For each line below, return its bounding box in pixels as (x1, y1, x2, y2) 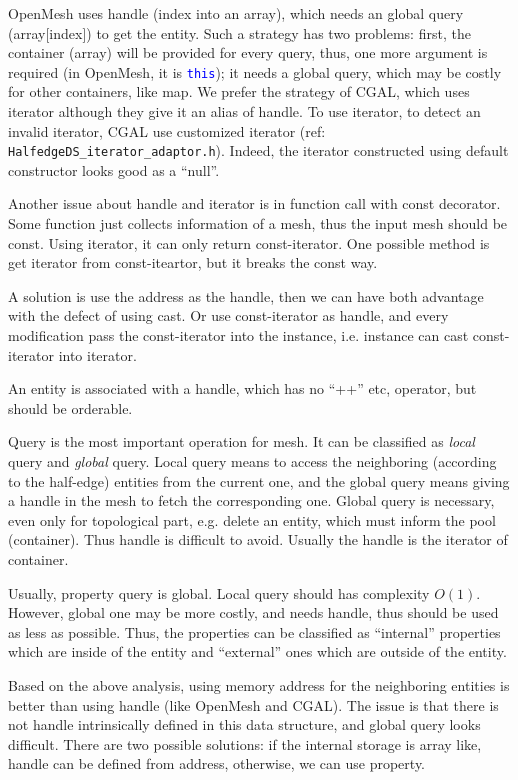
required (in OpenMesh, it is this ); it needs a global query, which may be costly (8, 61, 502, 82)
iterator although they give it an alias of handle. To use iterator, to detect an (8, 101, 481, 122)
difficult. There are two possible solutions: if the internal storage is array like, (8, 733, 482, 754)
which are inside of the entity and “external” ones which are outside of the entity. (8, 641, 507, 662)
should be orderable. (8, 397, 133, 418)
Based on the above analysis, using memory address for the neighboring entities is (8, 674, 510, 695)
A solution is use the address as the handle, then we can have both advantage (8, 285, 484, 306)
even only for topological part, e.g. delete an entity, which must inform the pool (8, 509, 496, 530)
